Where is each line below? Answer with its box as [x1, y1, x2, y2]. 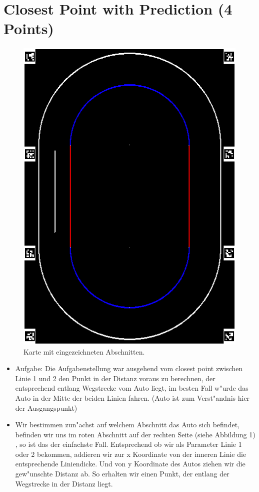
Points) [3, 18, 54, 39]
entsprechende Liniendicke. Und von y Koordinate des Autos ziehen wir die [15, 458, 245, 469]
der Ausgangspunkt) [15, 402, 77, 413]
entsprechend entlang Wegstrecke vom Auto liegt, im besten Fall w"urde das [15, 383, 248, 393]
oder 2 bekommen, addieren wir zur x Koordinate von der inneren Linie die [15, 448, 246, 459]
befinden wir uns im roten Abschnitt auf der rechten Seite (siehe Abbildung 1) [15, 429, 255, 439]
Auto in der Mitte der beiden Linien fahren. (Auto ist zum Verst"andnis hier [15, 392, 250, 403]
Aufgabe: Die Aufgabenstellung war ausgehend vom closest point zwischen [15, 363, 243, 374]
